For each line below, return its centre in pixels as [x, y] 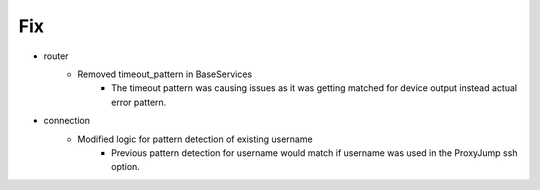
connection [66, 121]
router [56, 56]
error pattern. [139, 102]
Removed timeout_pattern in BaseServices [165, 74]
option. [125, 167]
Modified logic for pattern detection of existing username [195, 139]
